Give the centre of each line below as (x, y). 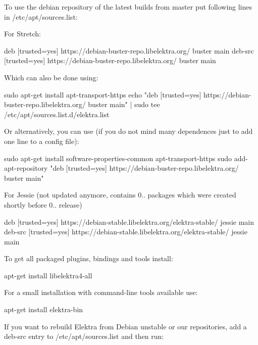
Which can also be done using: (51, 77)
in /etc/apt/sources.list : (41, 16)
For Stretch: (23, 34)
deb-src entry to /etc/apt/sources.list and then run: (84, 336)
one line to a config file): (42, 141)
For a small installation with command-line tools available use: (101, 292)
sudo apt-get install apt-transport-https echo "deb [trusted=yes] (103, 94)
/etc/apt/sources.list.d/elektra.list (57, 114)
